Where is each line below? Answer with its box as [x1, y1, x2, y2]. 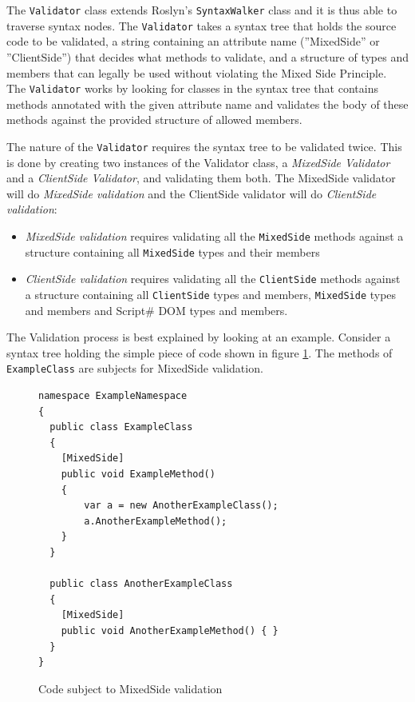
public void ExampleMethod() [61, 469, 215, 480]
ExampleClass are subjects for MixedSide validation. [6, 360, 263, 377]
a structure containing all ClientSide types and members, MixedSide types [25, 285, 397, 302]
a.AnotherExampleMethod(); [84, 515, 227, 527]
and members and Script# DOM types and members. [25, 301, 288, 318]
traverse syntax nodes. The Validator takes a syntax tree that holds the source [6, 17, 397, 34]
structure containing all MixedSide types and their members [25, 243, 320, 260]
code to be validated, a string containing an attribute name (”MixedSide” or [6, 33, 380, 50]
